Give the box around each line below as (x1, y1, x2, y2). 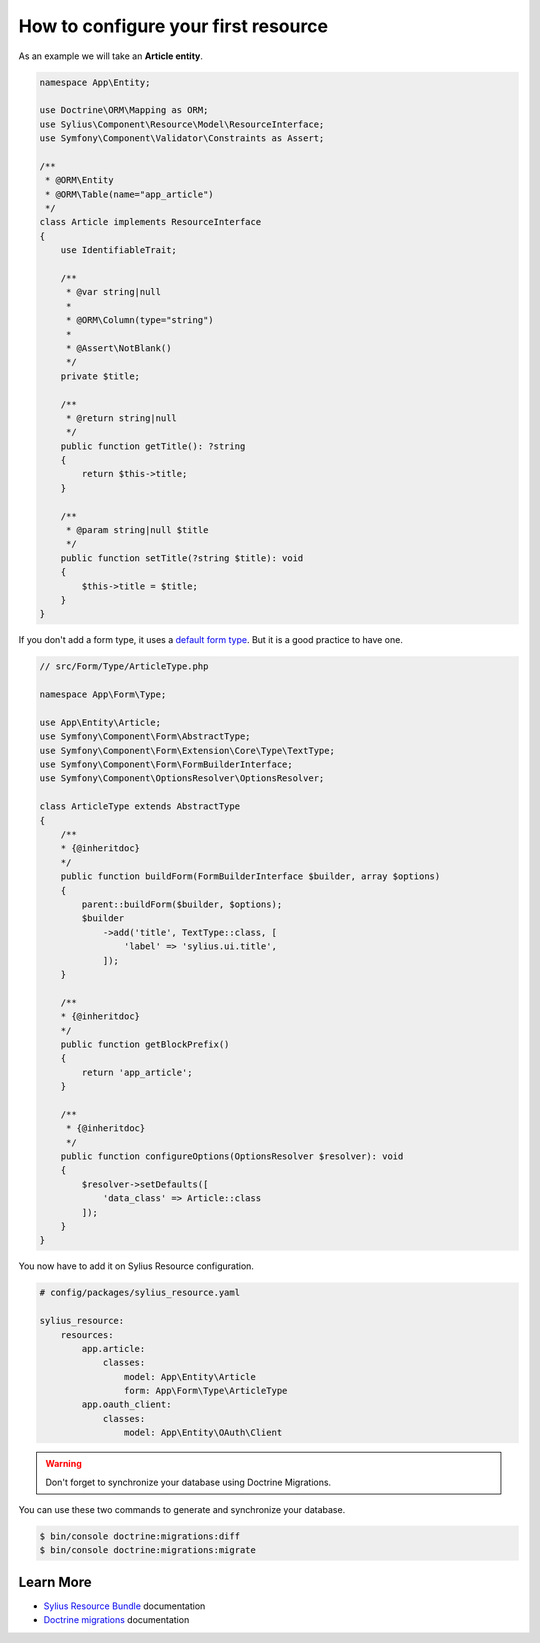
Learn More (18, 1573, 92, 1590)
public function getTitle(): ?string (60, 440, 246, 452)
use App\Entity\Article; (39, 716, 162, 728)
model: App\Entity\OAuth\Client (123, 1427, 283, 1439)
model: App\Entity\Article (123, 1371, 257, 1382)
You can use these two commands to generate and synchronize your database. (18, 1504, 346, 1515)
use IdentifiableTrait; (60, 245, 177, 256)
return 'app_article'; (81, 1066, 194, 1078)
